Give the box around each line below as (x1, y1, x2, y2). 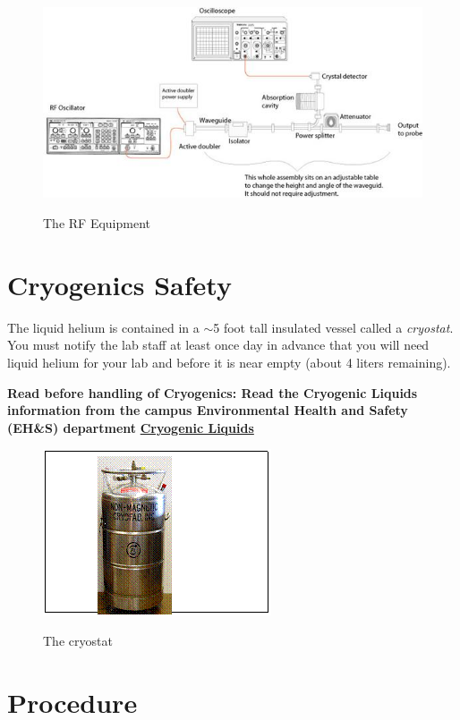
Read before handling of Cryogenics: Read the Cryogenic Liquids (7, 383, 418, 402)
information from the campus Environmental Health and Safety (7, 401, 408, 419)
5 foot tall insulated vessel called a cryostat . (213, 318, 454, 336)
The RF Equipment (43, 214, 150, 233)
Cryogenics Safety (7, 266, 232, 302)
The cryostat (43, 631, 113, 649)
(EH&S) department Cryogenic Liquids (7, 418, 254, 436)
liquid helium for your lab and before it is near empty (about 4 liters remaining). (7, 352, 451, 371)
